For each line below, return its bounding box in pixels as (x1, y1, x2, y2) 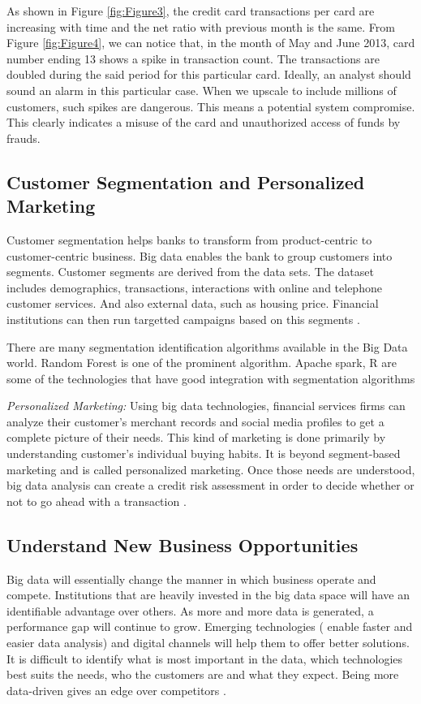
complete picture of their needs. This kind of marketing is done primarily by (6, 429, 386, 446)
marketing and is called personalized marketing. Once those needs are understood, (6, 460, 415, 477)
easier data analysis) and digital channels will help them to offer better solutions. (6, 634, 410, 651)
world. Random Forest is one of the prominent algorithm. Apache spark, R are (6, 354, 397, 371)
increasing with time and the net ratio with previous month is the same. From (6, 18, 395, 35)
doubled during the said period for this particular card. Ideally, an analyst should (6, 66, 411, 83)
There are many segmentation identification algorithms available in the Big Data (6, 338, 408, 355)
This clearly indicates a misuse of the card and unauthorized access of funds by (6, 114, 401, 131)
